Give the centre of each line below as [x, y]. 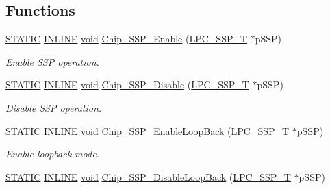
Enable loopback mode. [52, 154]
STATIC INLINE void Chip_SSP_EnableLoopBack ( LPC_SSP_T [148, 130]
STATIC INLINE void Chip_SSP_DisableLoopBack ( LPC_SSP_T [148, 176]
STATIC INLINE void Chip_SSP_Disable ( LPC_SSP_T [127, 85]
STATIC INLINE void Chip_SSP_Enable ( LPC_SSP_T [127, 39]
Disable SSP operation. [54, 107]
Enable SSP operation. [52, 61]
